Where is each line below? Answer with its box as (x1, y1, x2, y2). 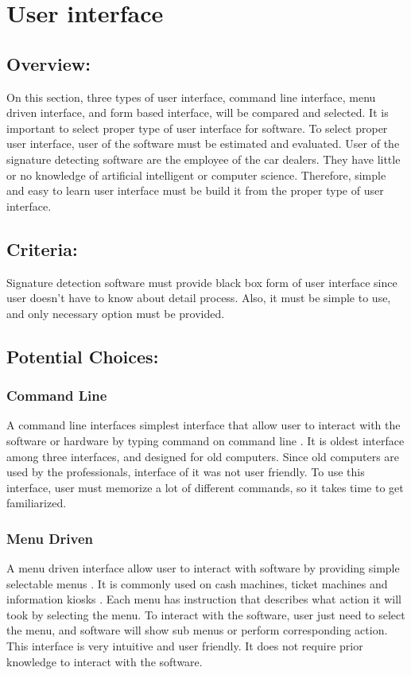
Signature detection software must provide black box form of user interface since (6, 273, 397, 290)
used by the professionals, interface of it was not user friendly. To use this (6, 464, 365, 480)
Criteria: (6, 236, 78, 261)
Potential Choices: (6, 343, 159, 368)
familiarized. (6, 495, 67, 511)
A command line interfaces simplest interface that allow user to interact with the (6, 417, 401, 433)
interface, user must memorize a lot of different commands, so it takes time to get (6, 479, 404, 495)
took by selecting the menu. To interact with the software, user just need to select (6, 606, 405, 623)
